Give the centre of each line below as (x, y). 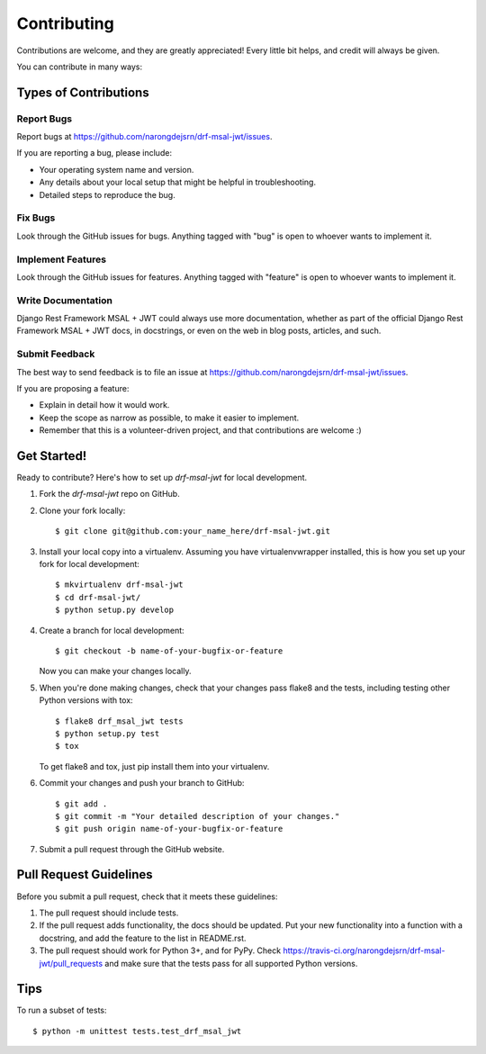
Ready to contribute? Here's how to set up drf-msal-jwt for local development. (162, 478)
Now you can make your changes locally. (115, 671)
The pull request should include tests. (109, 913)
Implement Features (62, 259)
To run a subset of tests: (62, 1010)
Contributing (65, 23)
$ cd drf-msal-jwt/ (98, 597)
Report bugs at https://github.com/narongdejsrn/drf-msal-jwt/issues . (144, 137)
